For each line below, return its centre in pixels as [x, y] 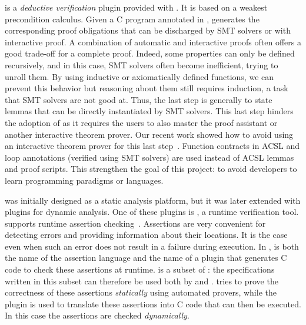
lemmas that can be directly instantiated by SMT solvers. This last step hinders [149, 111]
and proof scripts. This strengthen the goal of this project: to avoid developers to [151, 169]
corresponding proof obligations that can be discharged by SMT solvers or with [148, 30]
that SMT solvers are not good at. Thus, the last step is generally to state [139, 99]
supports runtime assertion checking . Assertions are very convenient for [135, 223]
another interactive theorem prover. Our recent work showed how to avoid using [149, 134]
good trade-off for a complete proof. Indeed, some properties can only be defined [150, 53]
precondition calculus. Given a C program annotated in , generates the [132, 19]
